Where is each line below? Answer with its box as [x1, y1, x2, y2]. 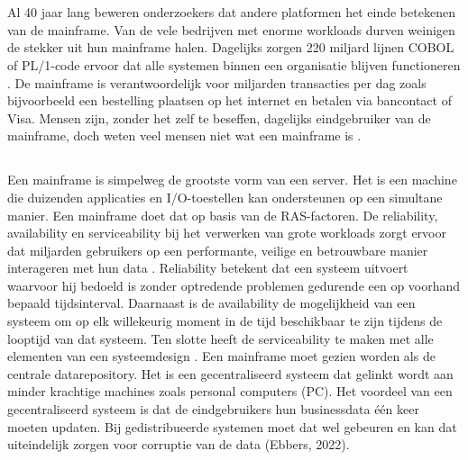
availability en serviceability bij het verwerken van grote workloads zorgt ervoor [7, 223, 446, 242]
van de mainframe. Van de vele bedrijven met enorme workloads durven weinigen [7, 20, 455, 39]
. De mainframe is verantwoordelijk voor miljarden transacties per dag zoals [7, 73, 427, 92]
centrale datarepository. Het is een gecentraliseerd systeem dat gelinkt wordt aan [7, 364, 454, 383]
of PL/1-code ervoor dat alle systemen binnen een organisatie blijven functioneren [7, 55, 461, 74]
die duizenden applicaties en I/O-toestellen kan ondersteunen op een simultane [7, 187, 443, 206]
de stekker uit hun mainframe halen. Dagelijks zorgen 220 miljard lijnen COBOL [7, 38, 454, 57]
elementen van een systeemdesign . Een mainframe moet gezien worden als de [7, 347, 436, 365]
